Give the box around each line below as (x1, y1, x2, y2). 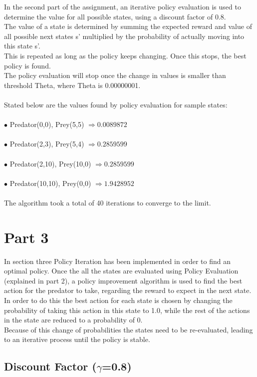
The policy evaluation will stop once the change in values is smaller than (4, 70, 226, 80)
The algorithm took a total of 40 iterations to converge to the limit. (4, 197, 211, 207)
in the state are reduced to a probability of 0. (4, 314, 143, 325)
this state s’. (4, 40, 40, 51)
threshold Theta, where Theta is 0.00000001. (4, 79, 141, 90)
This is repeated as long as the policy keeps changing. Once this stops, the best (4, 50, 247, 60)
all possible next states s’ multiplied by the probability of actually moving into (4, 30, 245, 41)
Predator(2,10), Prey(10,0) (9, 158, 91, 168)
